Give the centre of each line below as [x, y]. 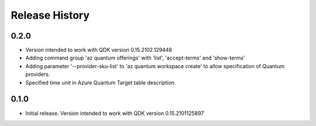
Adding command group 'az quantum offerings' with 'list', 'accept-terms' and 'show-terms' [135, 58]
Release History [50, 15]
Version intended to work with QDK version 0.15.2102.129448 [99, 50]
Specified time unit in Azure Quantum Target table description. [101, 82]
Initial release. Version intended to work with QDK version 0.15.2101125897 [115, 113]
